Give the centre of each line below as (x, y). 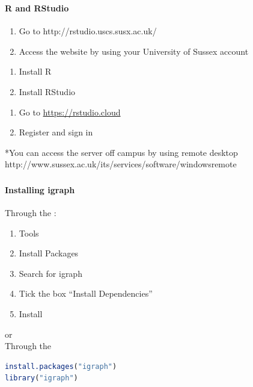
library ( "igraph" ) (41, 378)
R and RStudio (37, 8)
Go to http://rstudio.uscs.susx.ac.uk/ (88, 31)
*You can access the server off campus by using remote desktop (121, 152)
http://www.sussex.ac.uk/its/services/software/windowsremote (121, 164)
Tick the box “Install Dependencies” (86, 293)
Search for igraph (50, 273)
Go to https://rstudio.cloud (70, 112)
